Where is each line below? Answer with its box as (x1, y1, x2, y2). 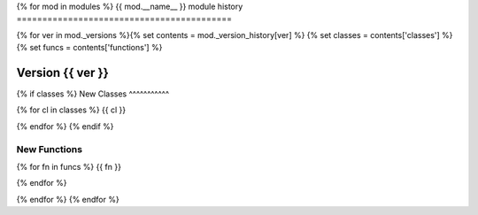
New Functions (16, 142, 83, 155)
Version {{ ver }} (16, 65, 110, 80)
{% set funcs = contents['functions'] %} (16, 42, 163, 53)
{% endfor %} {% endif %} (16, 120, 114, 132)
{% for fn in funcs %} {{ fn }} (16, 162, 121, 172)
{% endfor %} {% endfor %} (16, 194, 119, 204)
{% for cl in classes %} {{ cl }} (16, 104, 127, 115)
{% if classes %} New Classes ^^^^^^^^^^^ (16, 88, 170, 99)
